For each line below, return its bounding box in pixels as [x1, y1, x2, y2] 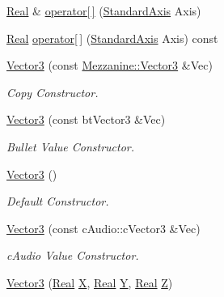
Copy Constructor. [6, 83, 99, 100]
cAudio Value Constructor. [6, 247, 139, 264]
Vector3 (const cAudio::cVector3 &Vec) [6, 219, 201, 236]
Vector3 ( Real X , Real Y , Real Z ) [6, 274, 173, 291]
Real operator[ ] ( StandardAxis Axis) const [6, 29, 218, 46]
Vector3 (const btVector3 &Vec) [6, 111, 166, 128]
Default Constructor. [6, 193, 109, 210]
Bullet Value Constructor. [6, 138, 135, 155]
